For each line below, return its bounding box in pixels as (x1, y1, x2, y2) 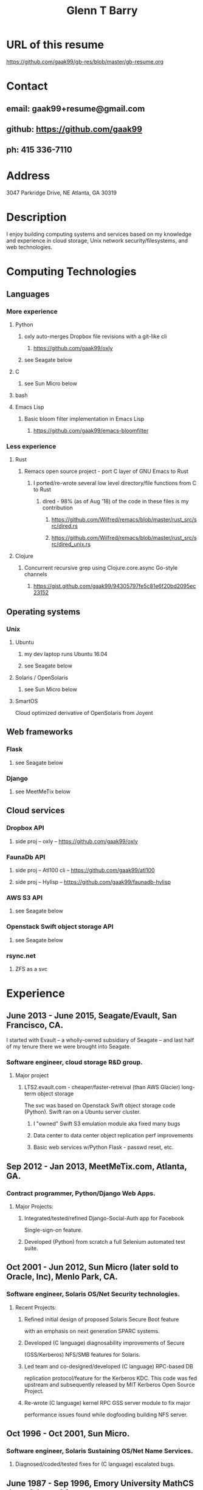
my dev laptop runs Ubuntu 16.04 (24, 650, 108, 658)
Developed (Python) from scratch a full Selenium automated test (24, 1238, 185, 1245)
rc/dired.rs (51, 522, 78, 529)
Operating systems (6, 606, 81, 617)
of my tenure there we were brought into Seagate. (6, 1043, 131, 1050)
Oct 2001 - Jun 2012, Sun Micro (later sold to (6, 1262, 179, 1272)
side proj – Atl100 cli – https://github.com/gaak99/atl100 (15, 867, 155, 874)
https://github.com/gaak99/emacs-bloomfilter (33, 427, 149, 435)
